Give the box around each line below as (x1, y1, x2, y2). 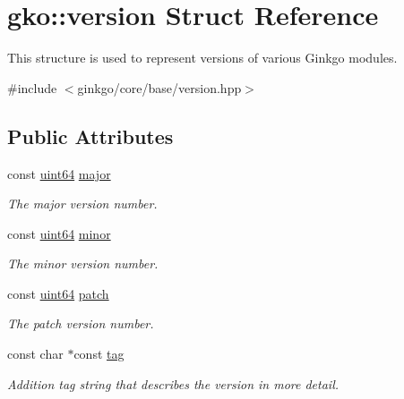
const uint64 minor (7, 224, 111, 242)
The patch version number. (7, 314, 154, 333)
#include (7, 78, 57, 97)
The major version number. (7, 194, 158, 213)
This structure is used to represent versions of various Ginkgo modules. (7, 48, 398, 67)
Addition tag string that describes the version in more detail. (7, 374, 340, 393)
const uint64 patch (7, 284, 109, 302)
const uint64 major (7, 164, 111, 183)
